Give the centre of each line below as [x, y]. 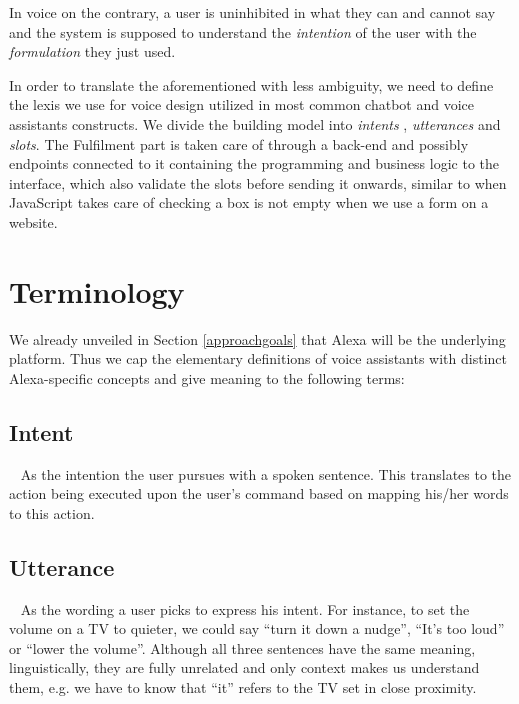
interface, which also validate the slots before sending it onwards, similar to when [258, 182]
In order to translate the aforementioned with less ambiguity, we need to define [251, 84]
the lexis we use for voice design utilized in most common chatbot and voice [242, 104]
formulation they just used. [92, 51]
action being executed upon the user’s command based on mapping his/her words [259, 493]
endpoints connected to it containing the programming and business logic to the [254, 163]
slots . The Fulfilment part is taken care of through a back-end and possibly [239, 143]
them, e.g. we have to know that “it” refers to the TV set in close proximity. [243, 687]
